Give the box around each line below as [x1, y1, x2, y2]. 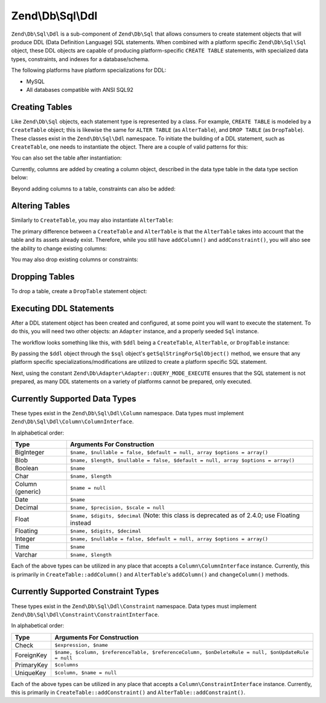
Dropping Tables [11, 271, 75, 282]
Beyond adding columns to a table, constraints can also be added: [11, 185, 176, 192]
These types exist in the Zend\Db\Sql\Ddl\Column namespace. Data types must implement [11, 410, 244, 417]
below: [11, 174, 28, 181]
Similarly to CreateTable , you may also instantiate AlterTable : [11, 216, 173, 224]
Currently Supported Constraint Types [11, 586, 159, 597]
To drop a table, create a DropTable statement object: [11, 287, 147, 294]
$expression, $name [54, 642, 108, 649]
